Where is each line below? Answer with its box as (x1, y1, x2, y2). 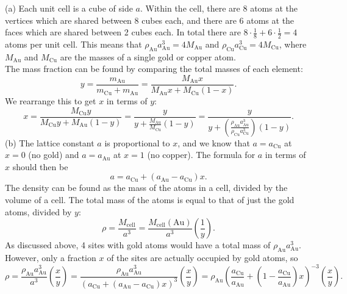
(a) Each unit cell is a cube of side (5, 2, 133, 14)
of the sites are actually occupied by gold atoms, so (107, 251, 298, 264)
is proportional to (104, 136, 170, 149)
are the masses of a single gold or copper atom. (60, 50, 236, 63)
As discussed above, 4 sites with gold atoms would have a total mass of (5, 238, 271, 251)
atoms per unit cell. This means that (5, 38, 142, 51)
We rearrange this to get (5, 95, 96, 107)
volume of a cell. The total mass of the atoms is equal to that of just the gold (5, 193, 295, 206)
